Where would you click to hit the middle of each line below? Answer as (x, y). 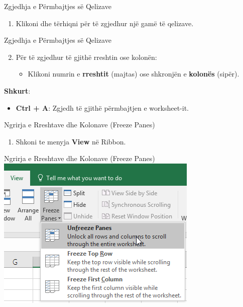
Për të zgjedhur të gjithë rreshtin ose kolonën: (86, 57)
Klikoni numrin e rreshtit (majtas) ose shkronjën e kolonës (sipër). (134, 74)
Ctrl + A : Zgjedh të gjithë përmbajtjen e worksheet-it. (102, 107)
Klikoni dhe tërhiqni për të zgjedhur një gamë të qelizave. (105, 23)
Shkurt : (17, 90)
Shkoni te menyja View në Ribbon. (71, 141)
